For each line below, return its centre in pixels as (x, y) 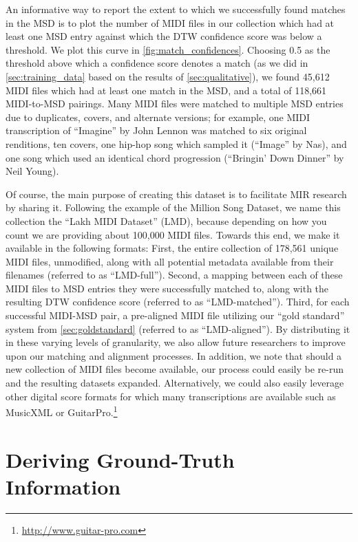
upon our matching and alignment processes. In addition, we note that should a (174, 355)
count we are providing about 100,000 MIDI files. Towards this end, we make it (173, 234)
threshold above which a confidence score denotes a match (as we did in (157, 63)
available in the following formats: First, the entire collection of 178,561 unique (172, 248)
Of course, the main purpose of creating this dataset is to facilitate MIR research (176, 194)
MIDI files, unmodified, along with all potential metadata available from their (170, 261)
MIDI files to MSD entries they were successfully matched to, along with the (167, 288)
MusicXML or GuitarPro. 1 (62, 411)
